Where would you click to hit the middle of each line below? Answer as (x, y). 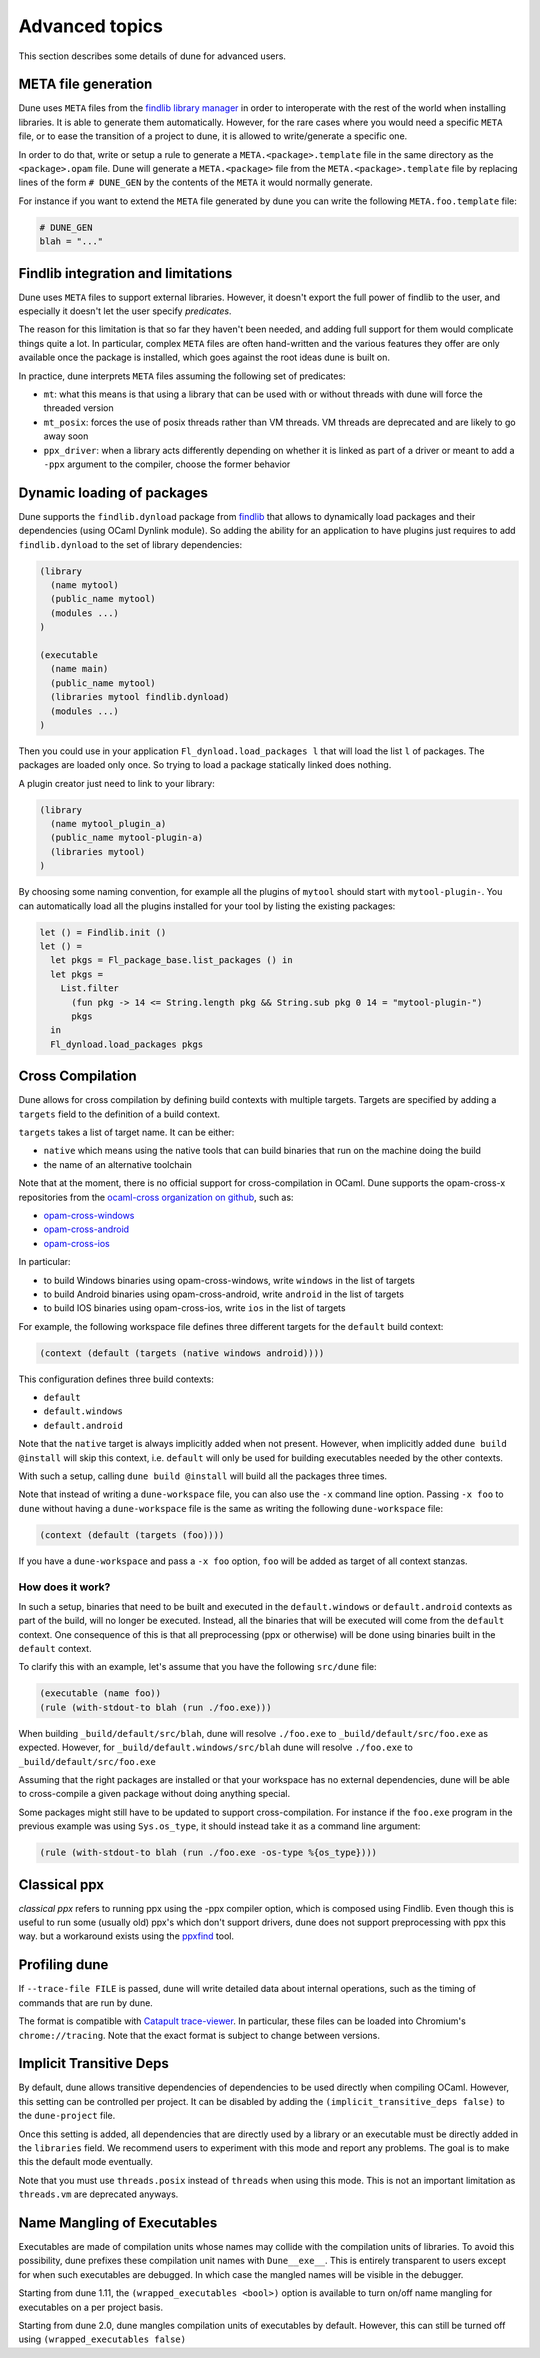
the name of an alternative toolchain (117, 1164)
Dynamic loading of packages (113, 492)
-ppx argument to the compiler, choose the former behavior (167, 464)
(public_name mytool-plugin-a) (127, 838)
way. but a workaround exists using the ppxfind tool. (126, 1936)
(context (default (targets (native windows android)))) (182, 1353)
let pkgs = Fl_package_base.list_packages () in (172, 960)
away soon (66, 436)
